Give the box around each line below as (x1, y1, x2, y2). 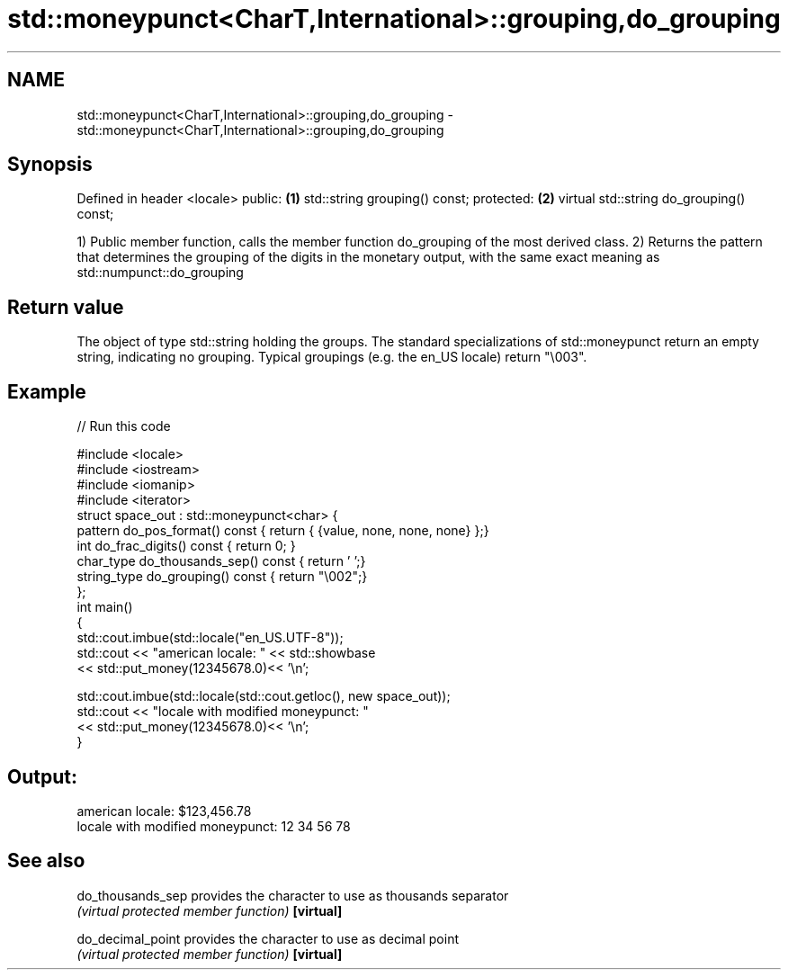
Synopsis (7, 153, 93, 176)
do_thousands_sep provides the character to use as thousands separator (76, 887, 509, 903)
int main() (76, 599, 133, 615)
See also (7, 849, 85, 873)
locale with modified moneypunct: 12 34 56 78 (76, 818, 351, 834)
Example (7, 380, 86, 403)
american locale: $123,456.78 (76, 802, 252, 819)
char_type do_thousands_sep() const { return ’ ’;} (76, 553, 366, 569)
